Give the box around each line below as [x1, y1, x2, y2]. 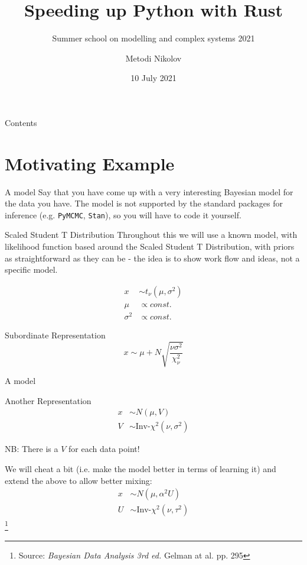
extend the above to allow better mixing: [5, 474, 152, 486]
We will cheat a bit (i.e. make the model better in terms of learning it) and [5, 463, 276, 474]
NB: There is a [5, 443, 58, 455]
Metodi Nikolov [125, 51, 182, 64]
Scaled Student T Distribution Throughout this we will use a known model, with [5, 228, 298, 241]
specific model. [5, 263, 58, 276]
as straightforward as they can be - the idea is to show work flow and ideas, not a [5, 251, 300, 264]
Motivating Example [5, 151, 175, 175]
